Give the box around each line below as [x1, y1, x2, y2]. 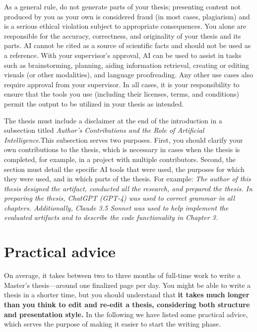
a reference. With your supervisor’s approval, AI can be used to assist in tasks [4, 50, 242, 60]
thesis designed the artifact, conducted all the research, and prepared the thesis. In [4, 183, 253, 193]
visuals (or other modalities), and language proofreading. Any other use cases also [4, 69, 254, 80]
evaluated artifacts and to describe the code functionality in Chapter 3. [4, 212, 218, 222]
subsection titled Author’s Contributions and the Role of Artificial [4, 125, 204, 135]
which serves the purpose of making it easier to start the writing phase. [4, 319, 221, 329]
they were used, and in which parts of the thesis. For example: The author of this [4, 173, 251, 184]
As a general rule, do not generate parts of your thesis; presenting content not [4, 1, 241, 11]
